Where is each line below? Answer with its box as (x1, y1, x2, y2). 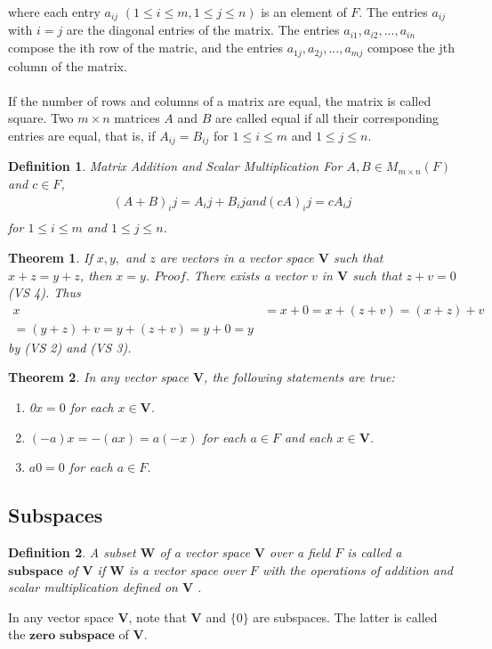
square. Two (8, 109, 74, 127)
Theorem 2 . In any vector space (8, 368, 189, 386)
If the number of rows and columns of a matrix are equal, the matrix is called (8, 91, 432, 110)
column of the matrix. (8, 56, 127, 75)
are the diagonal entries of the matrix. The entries (66, 20, 340, 39)
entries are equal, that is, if (8, 126, 156, 144)
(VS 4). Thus (8, 283, 81, 302)
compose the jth (367, 38, 455, 57)
